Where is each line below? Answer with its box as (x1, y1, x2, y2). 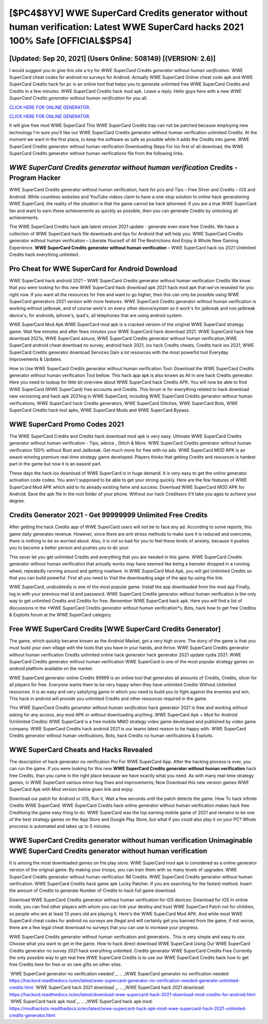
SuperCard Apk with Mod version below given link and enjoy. (9, 787, 134, 792)
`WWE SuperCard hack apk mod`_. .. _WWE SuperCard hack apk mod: (9, 999, 153, 1005)
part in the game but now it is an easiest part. (9, 461, 102, 467)
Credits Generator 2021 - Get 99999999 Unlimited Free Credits (9, 511, 208, 519)
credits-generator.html (9, 1013, 56, 1019)
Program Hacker (9, 174, 61, 182)
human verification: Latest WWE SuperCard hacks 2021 (9, 21, 244, 32)
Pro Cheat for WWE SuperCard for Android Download (9, 264, 177, 273)
